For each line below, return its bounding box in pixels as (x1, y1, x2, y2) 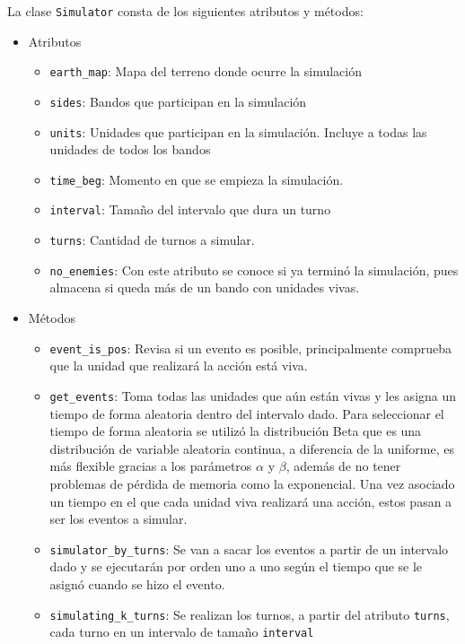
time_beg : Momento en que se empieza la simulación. (49, 170, 344, 188)
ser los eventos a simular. (49, 509, 188, 528)
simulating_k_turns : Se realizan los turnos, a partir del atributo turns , (49, 605, 450, 623)
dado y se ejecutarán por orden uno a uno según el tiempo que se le (49, 557, 423, 576)
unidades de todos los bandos (49, 140, 211, 159)
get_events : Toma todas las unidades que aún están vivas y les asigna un (49, 386, 457, 405)
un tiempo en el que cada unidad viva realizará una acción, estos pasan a (49, 492, 452, 510)
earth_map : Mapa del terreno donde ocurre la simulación (49, 62, 362, 81)
